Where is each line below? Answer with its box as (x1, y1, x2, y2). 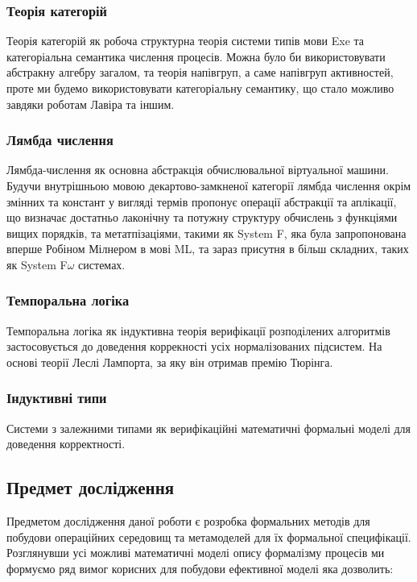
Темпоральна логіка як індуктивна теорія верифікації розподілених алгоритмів (6, 322, 390, 339)
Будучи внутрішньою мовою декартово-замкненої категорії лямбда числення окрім (6, 177, 411, 193)
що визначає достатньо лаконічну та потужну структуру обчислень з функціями (6, 209, 398, 226)
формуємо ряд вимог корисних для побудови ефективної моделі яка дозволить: (6, 559, 394, 576)
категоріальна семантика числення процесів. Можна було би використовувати (6, 48, 386, 64)
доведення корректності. (6, 435, 126, 452)
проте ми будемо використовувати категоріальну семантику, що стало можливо (6, 80, 394, 96)
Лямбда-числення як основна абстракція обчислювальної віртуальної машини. (6, 161, 389, 178)
